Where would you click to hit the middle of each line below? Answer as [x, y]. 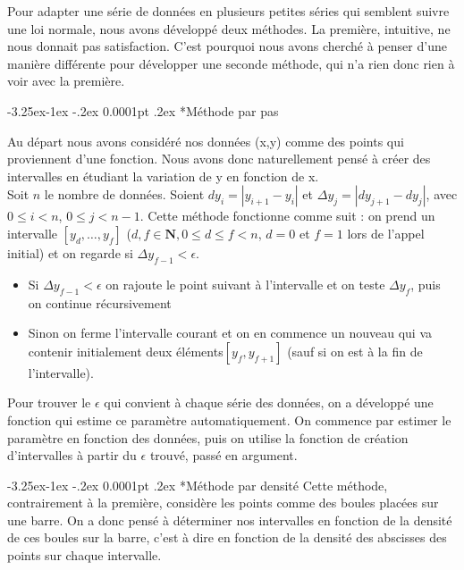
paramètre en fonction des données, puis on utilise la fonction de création [208, 437]
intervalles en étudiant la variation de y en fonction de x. [163, 176]
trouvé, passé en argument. [224, 455]
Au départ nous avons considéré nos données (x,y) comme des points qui [206, 141]
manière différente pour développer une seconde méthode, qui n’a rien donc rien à [231, 63]
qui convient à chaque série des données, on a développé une [269, 402]
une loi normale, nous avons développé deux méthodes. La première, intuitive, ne [229, 28]
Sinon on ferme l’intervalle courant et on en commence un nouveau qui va [230, 333]
